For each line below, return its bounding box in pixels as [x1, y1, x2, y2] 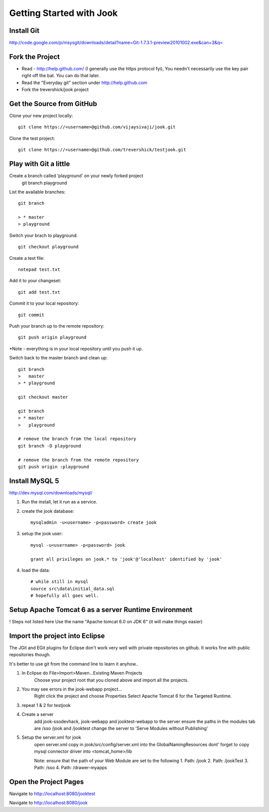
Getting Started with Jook [9, 7, 118, 18]
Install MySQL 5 [9, 476, 59, 485]
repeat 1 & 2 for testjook [21, 702, 71, 708]
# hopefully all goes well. [30, 593, 99, 598]
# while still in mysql [30, 579, 89, 584]
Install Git [9, 26, 40, 35]
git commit [18, 312, 45, 318]
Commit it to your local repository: [9, 300, 79, 306]
